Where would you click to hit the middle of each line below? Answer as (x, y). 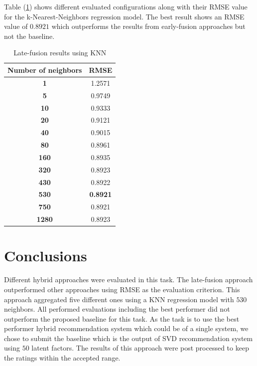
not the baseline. (29, 36)
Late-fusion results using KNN (60, 53)
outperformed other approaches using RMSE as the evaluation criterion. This (122, 289)
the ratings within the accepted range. (62, 358)
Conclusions (46, 256)
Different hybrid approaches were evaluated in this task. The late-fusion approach (128, 279)
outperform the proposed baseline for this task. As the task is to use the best (122, 318)
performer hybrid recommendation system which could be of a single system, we (126, 328)
